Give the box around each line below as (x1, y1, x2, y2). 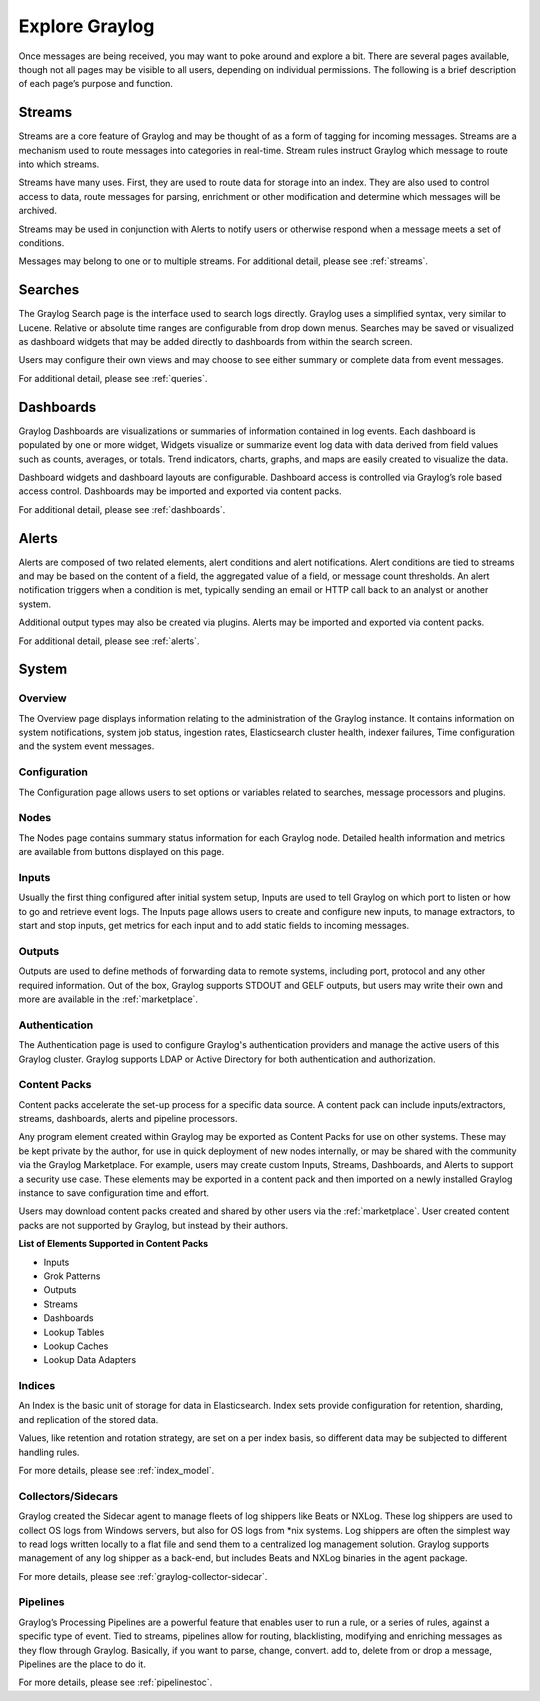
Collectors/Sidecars (18, 1489, 119, 1503)
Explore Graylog (18, 15, 155, 37)
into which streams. (18, 158, 100, 170)
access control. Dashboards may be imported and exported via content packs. (18, 485, 342, 497)
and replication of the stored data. (18, 1413, 159, 1425)
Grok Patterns (43, 1270, 101, 1282)
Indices (18, 1379, 56, 1393)
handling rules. (18, 1446, 80, 1458)
